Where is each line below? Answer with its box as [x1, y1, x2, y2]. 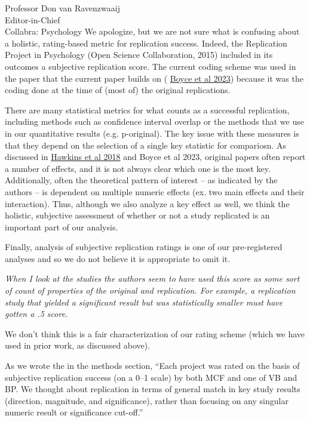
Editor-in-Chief [5, 13, 60, 26]
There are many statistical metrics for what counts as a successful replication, [5, 103, 290, 116]
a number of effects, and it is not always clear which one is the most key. [5, 162, 271, 174]
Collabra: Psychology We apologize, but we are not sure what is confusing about [5, 25, 300, 38]
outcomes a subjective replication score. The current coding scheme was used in [5, 60, 296, 72]
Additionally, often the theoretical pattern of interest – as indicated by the [5, 174, 278, 186]
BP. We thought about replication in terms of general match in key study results [5, 383, 300, 395]
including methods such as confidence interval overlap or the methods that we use [5, 115, 304, 128]
